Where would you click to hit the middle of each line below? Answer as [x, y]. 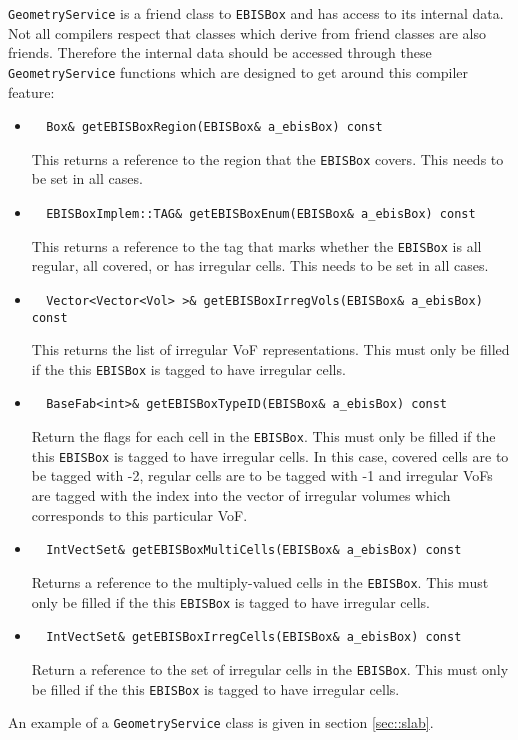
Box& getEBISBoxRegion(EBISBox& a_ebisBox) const [214, 127]
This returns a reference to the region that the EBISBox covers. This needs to [267, 158]
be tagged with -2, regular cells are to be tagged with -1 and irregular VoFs [262, 475]
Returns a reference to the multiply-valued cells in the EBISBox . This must [260, 581]
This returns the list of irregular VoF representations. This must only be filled [270, 349]
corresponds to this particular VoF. [139, 514]
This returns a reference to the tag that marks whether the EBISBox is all [256, 245]
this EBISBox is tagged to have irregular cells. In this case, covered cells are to [270, 455]
